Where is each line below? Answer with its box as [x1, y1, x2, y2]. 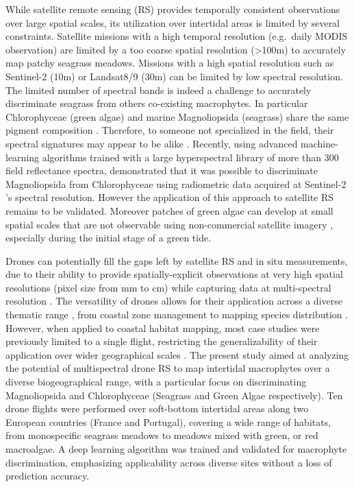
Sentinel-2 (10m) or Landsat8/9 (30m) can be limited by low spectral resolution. [5, 69, 343, 83]
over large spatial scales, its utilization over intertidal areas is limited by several [5, 15, 340, 29]
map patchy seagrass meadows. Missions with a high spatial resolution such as [5, 56, 334, 70]
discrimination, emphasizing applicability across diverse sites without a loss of [5, 455, 332, 469]
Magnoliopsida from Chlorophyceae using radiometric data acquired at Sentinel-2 [5, 176, 346, 191]
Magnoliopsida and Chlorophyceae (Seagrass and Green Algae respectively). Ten [5, 388, 343, 402]
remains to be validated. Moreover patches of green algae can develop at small [5, 203, 333, 217]
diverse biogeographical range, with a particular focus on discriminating [5, 375, 307, 389]
